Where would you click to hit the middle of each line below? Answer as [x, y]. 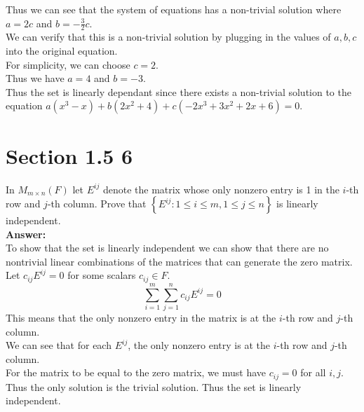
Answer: [26, 234]
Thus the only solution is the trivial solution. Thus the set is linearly [154, 386]
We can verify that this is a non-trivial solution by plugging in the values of [168, 37]
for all [313, 372]
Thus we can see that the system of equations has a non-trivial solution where [174, 9]
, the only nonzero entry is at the [199, 345]
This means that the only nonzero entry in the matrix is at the [141, 318]
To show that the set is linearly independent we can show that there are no [167, 248]
